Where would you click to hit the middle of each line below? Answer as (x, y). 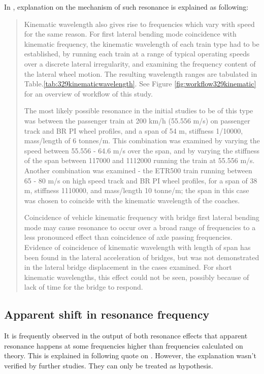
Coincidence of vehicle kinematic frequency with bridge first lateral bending (142, 217)
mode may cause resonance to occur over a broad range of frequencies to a (140, 227)
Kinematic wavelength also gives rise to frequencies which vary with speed (139, 24)
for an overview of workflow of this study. (88, 93)
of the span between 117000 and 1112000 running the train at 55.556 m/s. (139, 160)
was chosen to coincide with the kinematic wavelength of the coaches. (132, 200)
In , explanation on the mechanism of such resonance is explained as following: (126, 7)
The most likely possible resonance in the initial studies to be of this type (139, 111)
